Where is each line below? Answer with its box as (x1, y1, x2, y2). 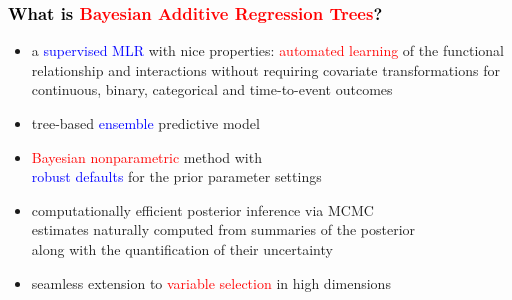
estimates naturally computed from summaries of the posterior (31, 219, 416, 240)
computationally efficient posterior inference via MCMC (31, 199, 374, 220)
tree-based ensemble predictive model (31, 113, 260, 133)
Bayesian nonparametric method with (31, 146, 262, 167)
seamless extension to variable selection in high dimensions (31, 272, 391, 293)
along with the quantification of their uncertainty (31, 238, 333, 259)
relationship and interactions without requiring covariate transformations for (31, 59, 500, 80)
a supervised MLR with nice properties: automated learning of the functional (31, 40, 504, 61)
